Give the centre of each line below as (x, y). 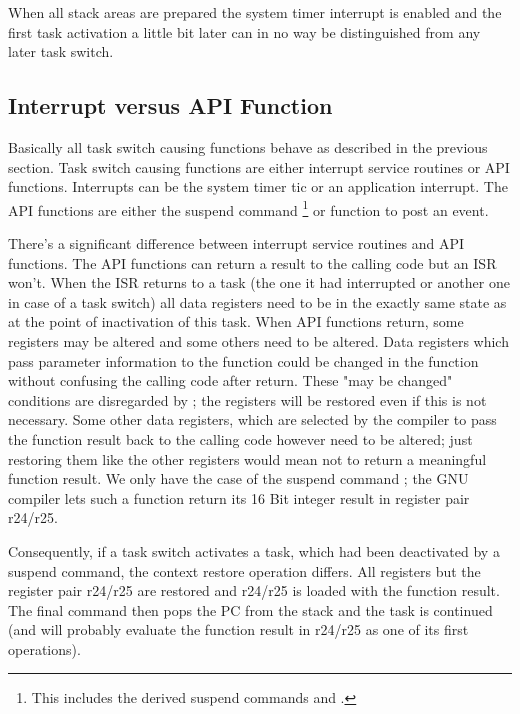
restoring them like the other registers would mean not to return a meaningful (247, 458)
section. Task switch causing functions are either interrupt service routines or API (259, 166)
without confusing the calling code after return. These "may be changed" (230, 380)
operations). (44, 648)
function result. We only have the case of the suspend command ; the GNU (238, 478)
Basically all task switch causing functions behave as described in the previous (248, 146)
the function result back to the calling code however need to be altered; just (240, 438)
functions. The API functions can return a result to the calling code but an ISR (252, 262)
